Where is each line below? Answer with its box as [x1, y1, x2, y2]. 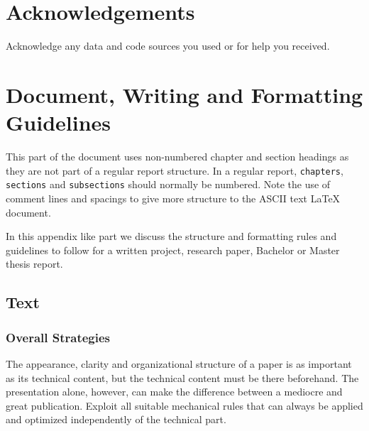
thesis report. [6, 256, 63, 271]
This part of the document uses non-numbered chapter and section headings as [6, 149, 349, 164]
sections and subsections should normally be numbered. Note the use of [6, 177, 331, 192]
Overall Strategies [6, 328, 111, 346]
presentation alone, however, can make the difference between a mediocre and [6, 384, 343, 399]
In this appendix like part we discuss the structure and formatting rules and [6, 229, 337, 244]
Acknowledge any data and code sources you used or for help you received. [6, 38, 330, 53]
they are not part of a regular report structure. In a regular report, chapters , [6, 163, 343, 178]
